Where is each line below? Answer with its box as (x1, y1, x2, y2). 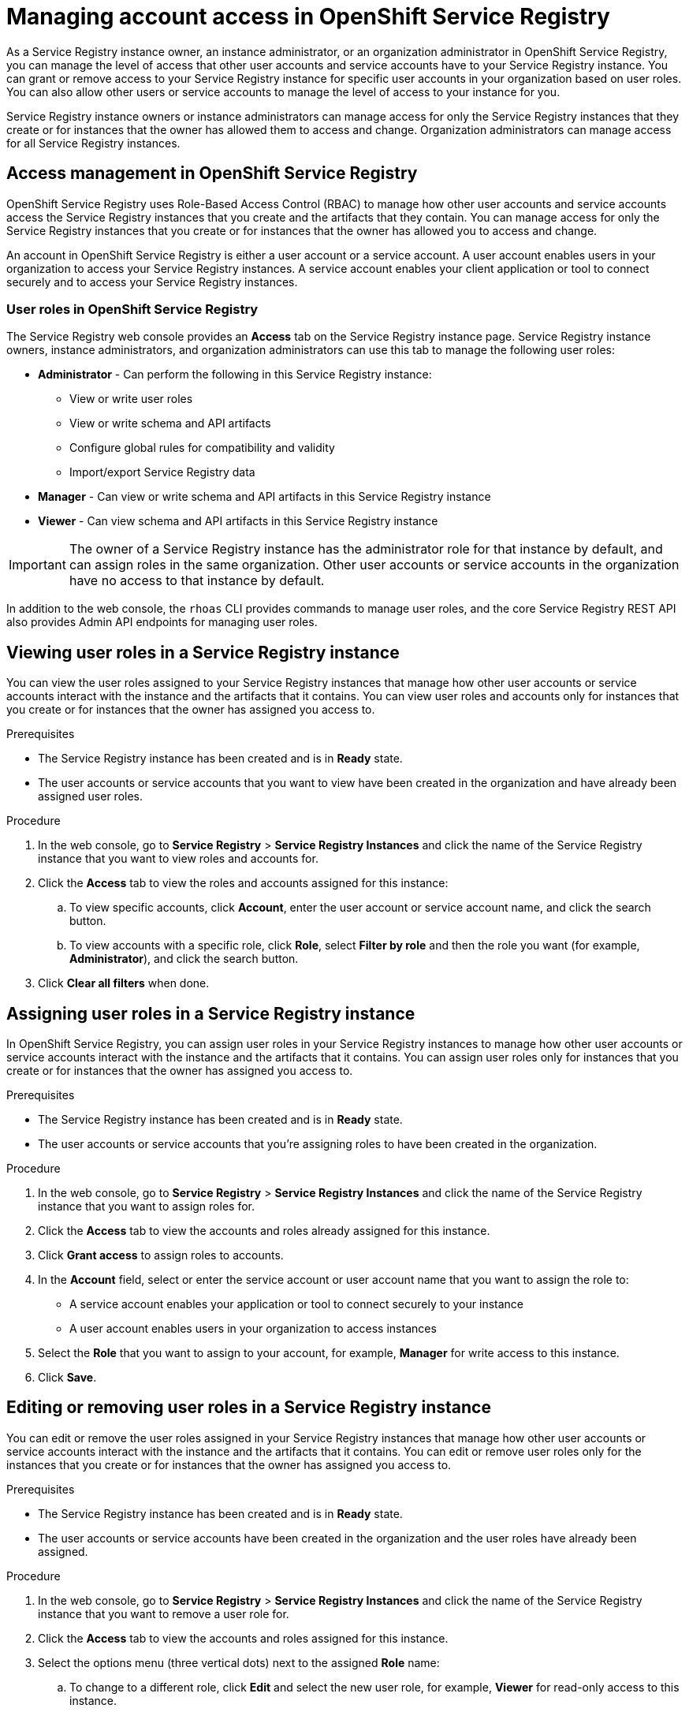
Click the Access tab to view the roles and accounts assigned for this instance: (38, 876, 449, 890)
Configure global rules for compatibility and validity (69, 441, 335, 455)
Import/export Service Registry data (69, 465, 255, 479)
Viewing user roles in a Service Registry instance (6, 642, 400, 662)
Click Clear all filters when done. (38, 976, 210, 990)
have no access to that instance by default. (69, 573, 325, 589)
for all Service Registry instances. (6, 136, 181, 150)
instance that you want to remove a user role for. (38, 1606, 289, 1621)
